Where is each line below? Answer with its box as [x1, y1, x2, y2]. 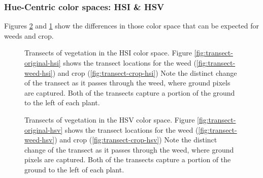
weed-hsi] [24, 67, 53, 78]
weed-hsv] [24, 134, 55, 145]
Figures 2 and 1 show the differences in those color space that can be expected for [4, 20, 259, 31]
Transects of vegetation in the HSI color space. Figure [24, 47, 192, 58]
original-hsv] [24, 124, 63, 135]
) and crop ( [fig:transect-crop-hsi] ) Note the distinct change [52, 67, 237, 78]
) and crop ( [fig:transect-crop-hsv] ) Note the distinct [54, 134, 217, 145]
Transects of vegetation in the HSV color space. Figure [24, 114, 195, 125]
